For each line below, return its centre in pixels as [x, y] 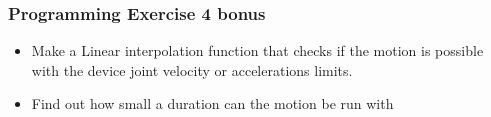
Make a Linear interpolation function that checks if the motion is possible [257, 50]
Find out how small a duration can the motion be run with [212, 103]
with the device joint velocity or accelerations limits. [192, 69]
